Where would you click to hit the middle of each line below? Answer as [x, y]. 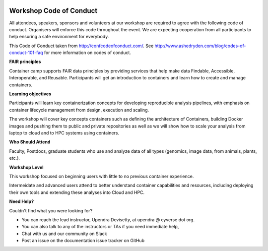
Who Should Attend [30, 142]
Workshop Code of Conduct [53, 11]
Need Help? [22, 201]
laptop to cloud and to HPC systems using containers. [64, 133]
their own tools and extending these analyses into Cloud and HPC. [77, 192]
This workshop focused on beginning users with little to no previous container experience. [101, 176]
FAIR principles [25, 62]
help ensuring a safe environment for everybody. [59, 37]
